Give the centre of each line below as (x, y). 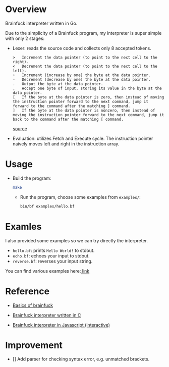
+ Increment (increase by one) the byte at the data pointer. (81, 75)
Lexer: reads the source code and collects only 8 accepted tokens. (82, 48)
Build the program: (32, 178)
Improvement (34, 345)
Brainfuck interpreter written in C (47, 315)
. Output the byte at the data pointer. (58, 84)
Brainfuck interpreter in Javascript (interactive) (61, 325)
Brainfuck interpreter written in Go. (41, 23)
